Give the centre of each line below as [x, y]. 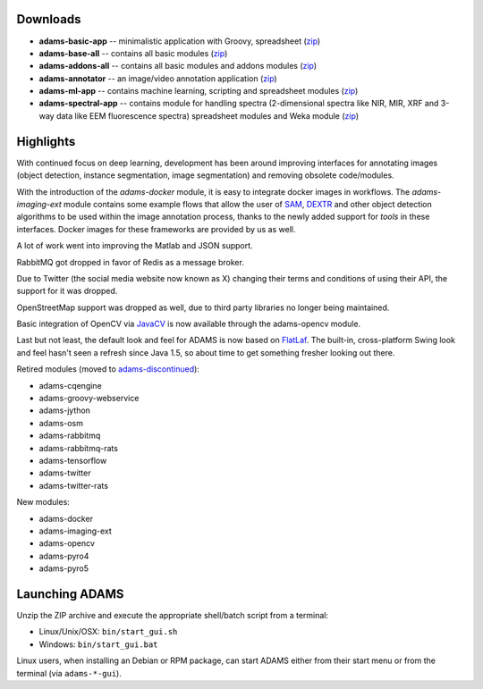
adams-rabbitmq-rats [78, 448]
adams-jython [65, 410]
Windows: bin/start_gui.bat [98, 644]
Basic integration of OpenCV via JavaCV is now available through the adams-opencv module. [189, 324]
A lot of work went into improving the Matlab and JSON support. [135, 246]
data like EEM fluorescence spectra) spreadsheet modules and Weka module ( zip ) [208, 115]
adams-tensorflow [73, 460]
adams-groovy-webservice [89, 399]
